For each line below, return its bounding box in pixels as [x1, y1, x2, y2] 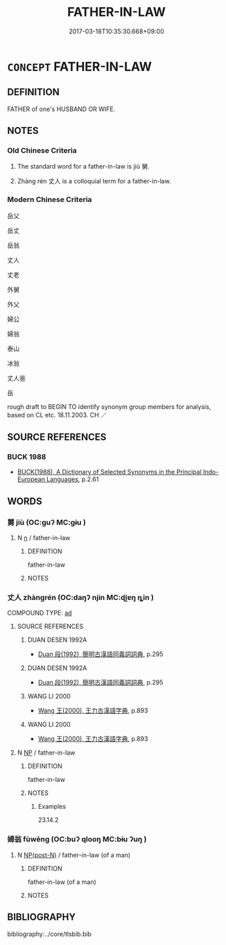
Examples [37, 803, 67, 811]
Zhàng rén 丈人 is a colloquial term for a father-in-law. [17, 177, 171, 185]
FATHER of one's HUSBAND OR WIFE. [7, 105, 116, 113]
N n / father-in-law [17, 534, 71, 542]
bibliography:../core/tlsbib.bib [7, 930, 92, 938]
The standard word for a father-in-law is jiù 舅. [17, 162, 150, 171]
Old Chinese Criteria [7, 146, 78, 156]
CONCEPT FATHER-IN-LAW [7, 58, 153, 74]
